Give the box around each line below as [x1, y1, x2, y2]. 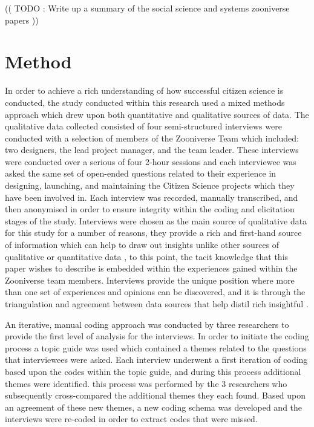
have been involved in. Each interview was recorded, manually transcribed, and [5, 191, 298, 203]
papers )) [5, 13, 39, 26]
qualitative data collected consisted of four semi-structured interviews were [5, 120, 282, 132]
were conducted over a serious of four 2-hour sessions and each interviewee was [5, 155, 296, 168]
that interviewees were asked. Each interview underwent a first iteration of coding [5, 353, 308, 366]
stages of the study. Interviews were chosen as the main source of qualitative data [5, 214, 307, 227]
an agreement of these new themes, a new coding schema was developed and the [5, 400, 303, 413]
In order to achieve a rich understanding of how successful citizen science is [5, 84, 284, 97]
